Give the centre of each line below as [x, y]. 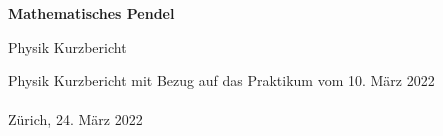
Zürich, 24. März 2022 [75, 119]
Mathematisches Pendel [91, 13]
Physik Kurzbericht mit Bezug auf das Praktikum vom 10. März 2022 [221, 80]
